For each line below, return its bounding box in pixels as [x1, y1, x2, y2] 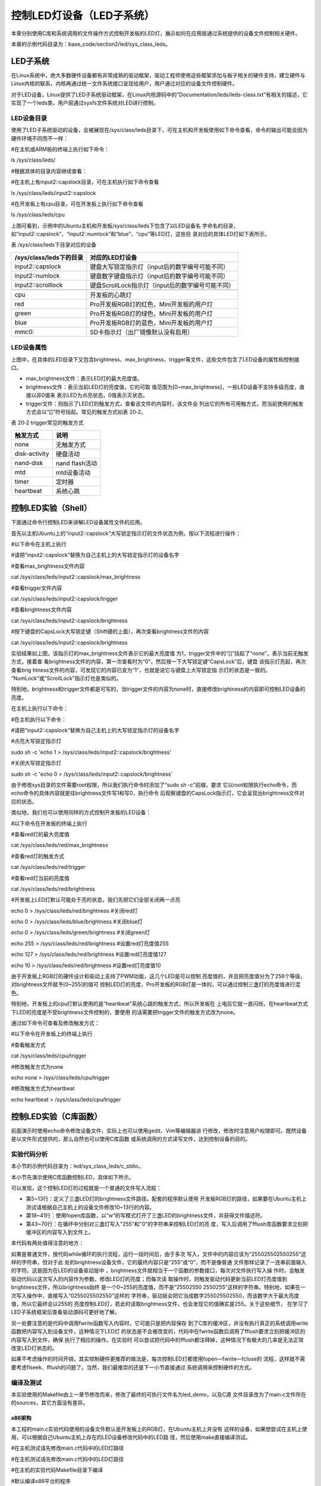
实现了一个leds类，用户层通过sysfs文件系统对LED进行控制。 [11, 99, 159, 106]
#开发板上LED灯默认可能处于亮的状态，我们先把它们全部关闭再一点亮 [11, 896, 181, 903]
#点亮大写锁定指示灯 [11, 738, 62, 745]
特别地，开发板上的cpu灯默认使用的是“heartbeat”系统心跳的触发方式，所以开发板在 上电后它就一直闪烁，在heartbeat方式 [11, 1000, 309, 1008]
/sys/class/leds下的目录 [14, 253, 83, 262]
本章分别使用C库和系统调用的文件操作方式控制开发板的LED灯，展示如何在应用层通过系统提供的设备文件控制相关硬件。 [11, 30, 301, 37]
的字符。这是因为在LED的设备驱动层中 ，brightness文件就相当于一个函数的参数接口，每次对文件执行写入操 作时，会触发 [11, 1267, 306, 1274]
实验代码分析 [11, 1150, 48, 1158]
